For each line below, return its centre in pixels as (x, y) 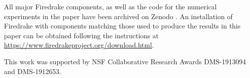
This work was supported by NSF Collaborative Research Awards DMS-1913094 (125, 61)
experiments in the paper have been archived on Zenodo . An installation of (118, 16)
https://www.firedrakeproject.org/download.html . (79, 45)
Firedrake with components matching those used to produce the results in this (122, 26)
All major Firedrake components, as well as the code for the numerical (110, 6)
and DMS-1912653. (33, 71)
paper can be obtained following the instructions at (81, 35)
